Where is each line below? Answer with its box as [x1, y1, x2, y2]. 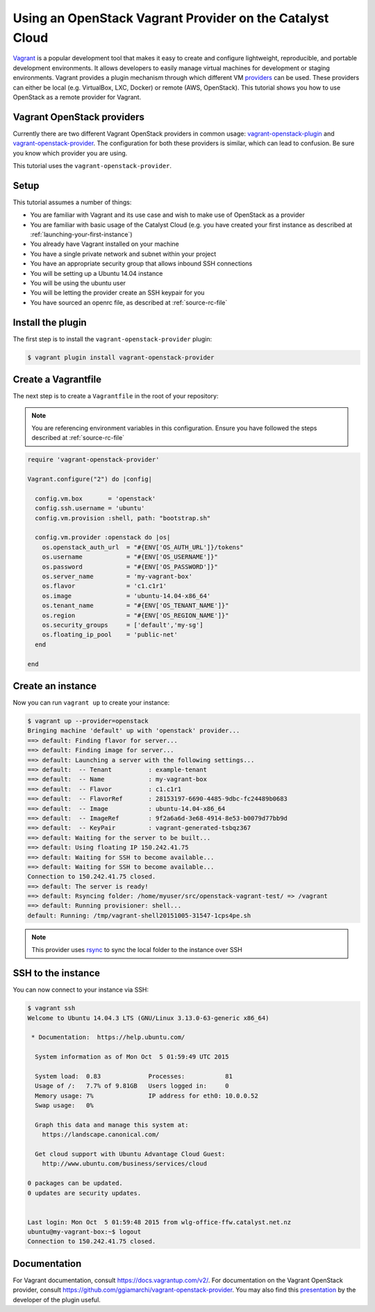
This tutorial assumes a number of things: [12, 198, 132, 206]
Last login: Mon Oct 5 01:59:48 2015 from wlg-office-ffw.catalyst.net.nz [27, 1218, 292, 1226]
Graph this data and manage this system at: [35, 1121, 189, 1129]
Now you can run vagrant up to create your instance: [12, 698, 170, 707]
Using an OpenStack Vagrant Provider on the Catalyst [12, 10, 329, 26]
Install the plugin [12, 316, 87, 328]
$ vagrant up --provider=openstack [27, 717, 149, 725]
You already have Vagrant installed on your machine [30, 240, 180, 248]
